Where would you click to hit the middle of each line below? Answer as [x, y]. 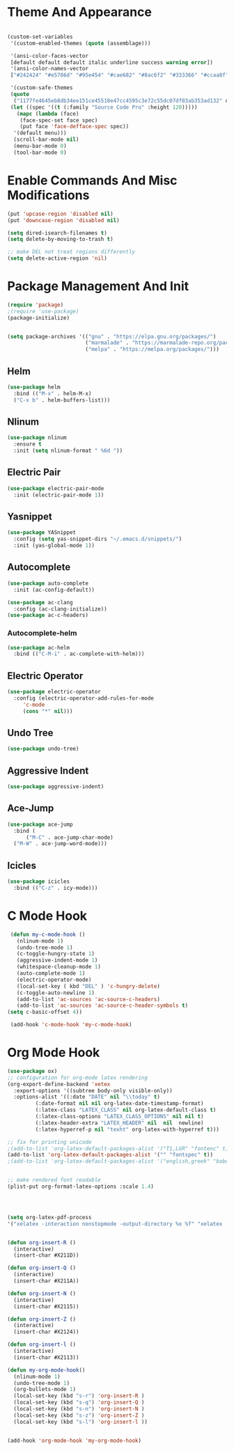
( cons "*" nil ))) [48, 711]
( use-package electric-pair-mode [56, 488]
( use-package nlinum [37, 438]
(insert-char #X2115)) [46, 1306]
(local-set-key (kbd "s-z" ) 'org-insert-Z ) [79, 1415]
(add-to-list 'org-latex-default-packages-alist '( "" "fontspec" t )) [110, 1155]
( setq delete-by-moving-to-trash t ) [60, 240]
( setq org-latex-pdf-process [49, 1217]
